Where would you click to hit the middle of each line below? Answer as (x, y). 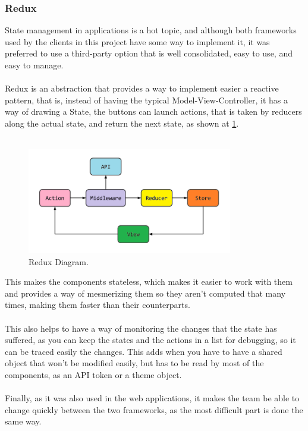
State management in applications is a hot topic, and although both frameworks (151, 30)
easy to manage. (34, 65)
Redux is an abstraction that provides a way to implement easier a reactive (142, 88)
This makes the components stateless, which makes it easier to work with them (149, 281)
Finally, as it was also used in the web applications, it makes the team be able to (152, 398)
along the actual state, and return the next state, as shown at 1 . (122, 123)
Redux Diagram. (59, 261)
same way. (23, 421)
